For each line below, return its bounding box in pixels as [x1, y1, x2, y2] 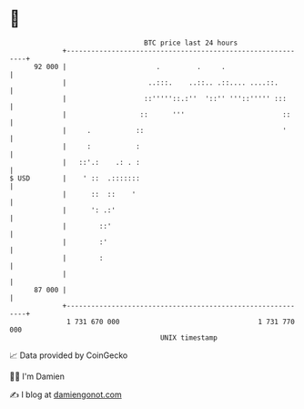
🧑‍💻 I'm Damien [9, 371, 66, 382]
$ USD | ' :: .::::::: [9, 173, 141, 183]
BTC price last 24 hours [144, 38, 238, 47]
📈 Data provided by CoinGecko [9, 350, 128, 361]
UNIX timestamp [159, 332, 218, 343]
